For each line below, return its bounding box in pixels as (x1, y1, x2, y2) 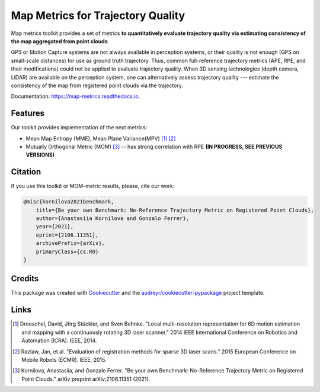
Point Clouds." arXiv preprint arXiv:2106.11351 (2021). (21, 375, 151, 383)
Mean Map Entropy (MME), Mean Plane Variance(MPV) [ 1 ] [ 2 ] (25, 135, 176, 142)
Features (11, 109, 44, 119)
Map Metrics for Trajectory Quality (11, 9, 185, 22)
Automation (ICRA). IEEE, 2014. (21, 337, 97, 344)
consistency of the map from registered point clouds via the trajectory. (11, 82, 184, 89)
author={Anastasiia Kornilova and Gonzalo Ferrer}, (36, 215, 190, 222)
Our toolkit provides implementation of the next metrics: (11, 124, 148, 131)
